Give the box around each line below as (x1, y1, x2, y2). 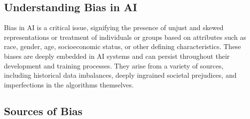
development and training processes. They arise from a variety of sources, (4, 60, 224, 70)
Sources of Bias (4, 103, 83, 118)
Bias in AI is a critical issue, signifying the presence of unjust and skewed (4, 22, 224, 33)
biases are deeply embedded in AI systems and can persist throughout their (4, 51, 230, 61)
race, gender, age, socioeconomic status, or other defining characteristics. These (4, 41, 241, 51)
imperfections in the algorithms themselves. (4, 79, 134, 89)
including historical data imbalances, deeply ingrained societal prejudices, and (4, 70, 237, 80)
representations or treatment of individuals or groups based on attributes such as (4, 32, 246, 42)
